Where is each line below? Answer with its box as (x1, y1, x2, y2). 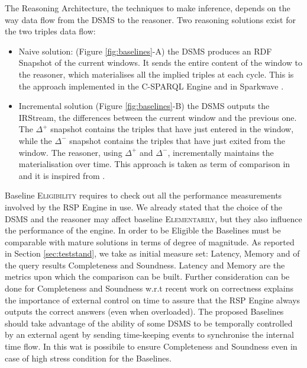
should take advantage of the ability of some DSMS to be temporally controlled (5, 316, 293, 329)
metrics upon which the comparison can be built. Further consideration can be (5, 270, 290, 283)
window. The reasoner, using (18, 146, 122, 158)
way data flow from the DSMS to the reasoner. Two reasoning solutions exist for (5, 13, 296, 25)
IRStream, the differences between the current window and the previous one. (18, 111, 297, 123)
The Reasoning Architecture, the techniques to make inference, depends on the (5, 2, 290, 14)
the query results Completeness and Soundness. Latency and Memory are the (5, 258, 285, 271)
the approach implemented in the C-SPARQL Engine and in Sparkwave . (18, 79, 284, 92)
